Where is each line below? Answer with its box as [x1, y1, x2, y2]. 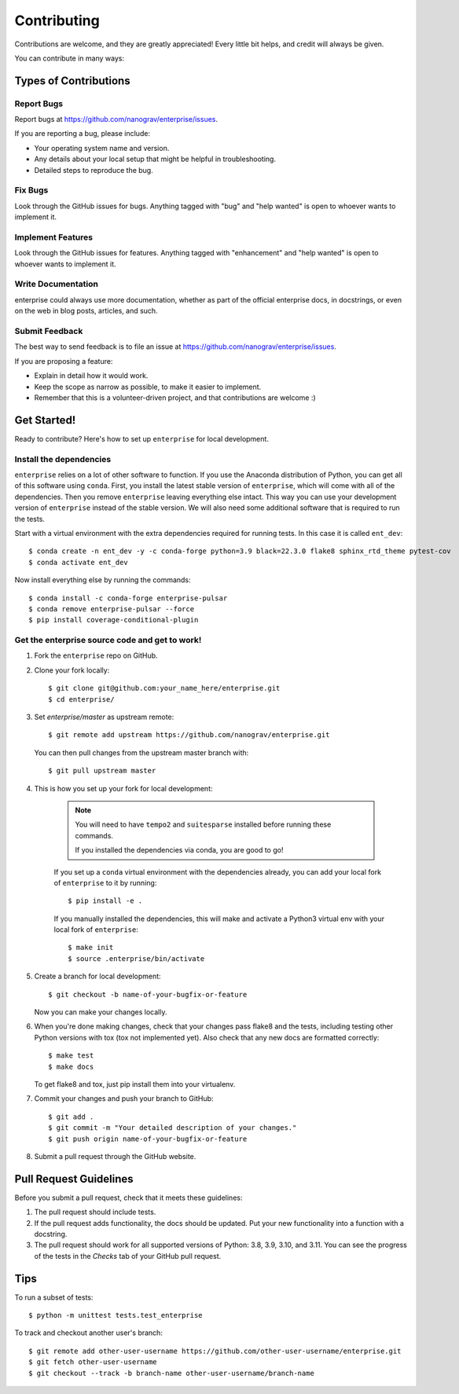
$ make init [68, 943, 114, 952]
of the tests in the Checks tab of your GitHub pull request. [34, 1251, 222, 1260]
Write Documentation [14, 279, 98, 290]
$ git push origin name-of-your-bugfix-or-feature [48, 1134, 248, 1143]
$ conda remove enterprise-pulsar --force [28, 604, 195, 613]
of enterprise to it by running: [53, 878, 157, 887]
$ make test [48, 1051, 94, 1060]
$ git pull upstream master [48, 766, 156, 776]
